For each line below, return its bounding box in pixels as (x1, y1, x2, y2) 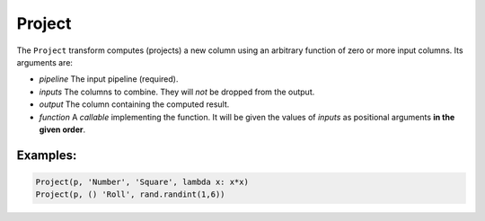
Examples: (16, 147, 77, 163)
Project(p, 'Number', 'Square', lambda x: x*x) (35, 176, 249, 187)
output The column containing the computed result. (39, 99, 230, 110)
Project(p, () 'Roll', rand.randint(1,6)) (35, 190, 225, 199)
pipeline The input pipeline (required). (39, 74, 179, 84)
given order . (39, 124, 86, 135)
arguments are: (16, 57, 74, 67)
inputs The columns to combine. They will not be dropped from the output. (39, 86, 315, 97)
